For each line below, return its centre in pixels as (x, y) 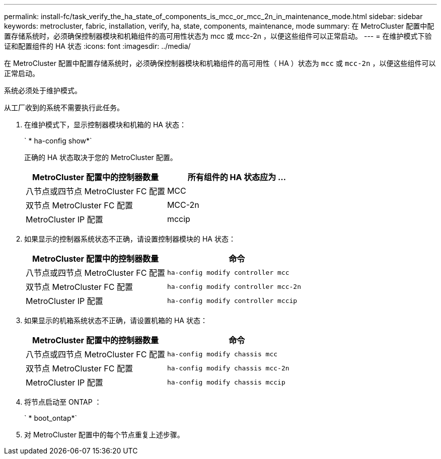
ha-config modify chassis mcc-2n (228, 368)
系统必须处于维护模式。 (43, 90)
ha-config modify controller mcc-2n (234, 286)
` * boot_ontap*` (51, 418)
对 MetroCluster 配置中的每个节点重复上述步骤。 (104, 435)
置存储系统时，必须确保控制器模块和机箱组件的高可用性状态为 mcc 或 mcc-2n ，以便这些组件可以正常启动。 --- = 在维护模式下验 (218, 36)
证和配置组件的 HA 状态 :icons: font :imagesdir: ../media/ (97, 46)
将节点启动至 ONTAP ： (63, 402)
